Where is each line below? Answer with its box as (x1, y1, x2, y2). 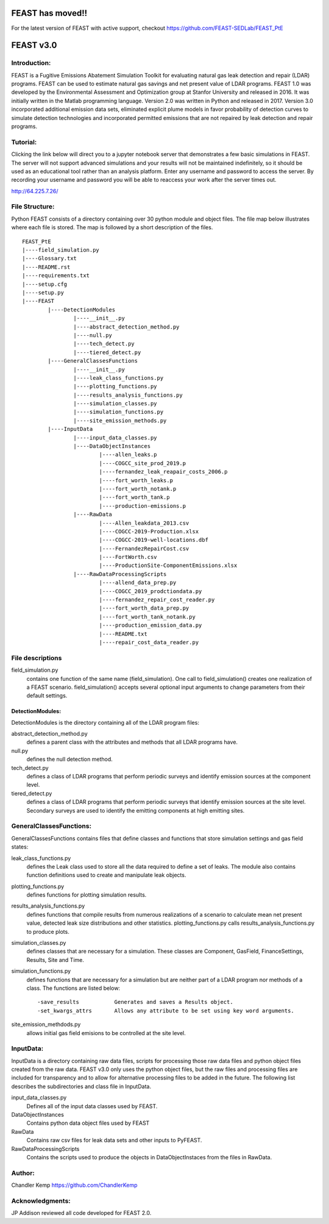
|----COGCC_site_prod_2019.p (99, 460, 186, 466)
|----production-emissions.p (99, 502, 186, 509)
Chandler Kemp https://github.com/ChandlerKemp (11, 1181, 138, 1189)
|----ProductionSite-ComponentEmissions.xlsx (99, 562, 238, 569)
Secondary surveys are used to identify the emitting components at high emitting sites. (26, 806, 245, 814)
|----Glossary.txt (22, 255, 77, 262)
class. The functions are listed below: (26, 984, 121, 992)
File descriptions (11, 653, 62, 662)
